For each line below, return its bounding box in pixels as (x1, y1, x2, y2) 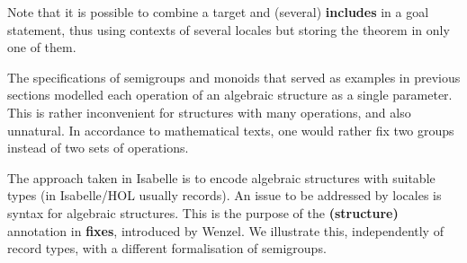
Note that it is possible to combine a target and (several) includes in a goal (7, 3, 429, 21)
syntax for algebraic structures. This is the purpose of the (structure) (7, 203, 399, 222)
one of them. (7, 38, 76, 57)
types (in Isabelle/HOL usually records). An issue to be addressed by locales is (7, 186, 442, 205)
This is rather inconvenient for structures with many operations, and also (7, 102, 411, 121)
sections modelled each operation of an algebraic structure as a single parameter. (7, 85, 453, 104)
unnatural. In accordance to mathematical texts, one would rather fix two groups (7, 120, 454, 139)
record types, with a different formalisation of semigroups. (7, 239, 327, 258)
